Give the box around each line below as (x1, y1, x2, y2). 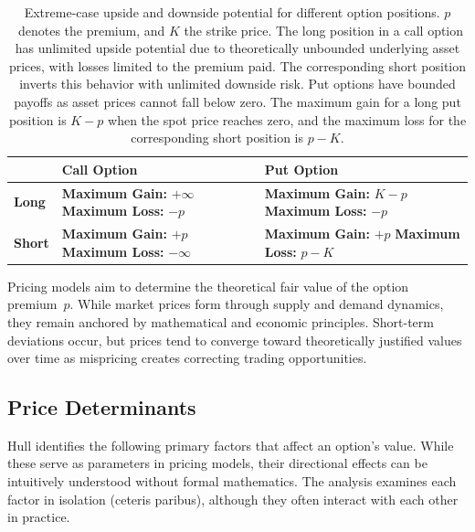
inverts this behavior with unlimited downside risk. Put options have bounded (19, 74, 456, 93)
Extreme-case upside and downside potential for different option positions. (24, 3, 440, 21)
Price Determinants (7, 393, 196, 421)
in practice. (7, 507, 70, 527)
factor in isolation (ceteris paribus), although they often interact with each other (7, 489, 459, 508)
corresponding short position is (131, 128, 304, 147)
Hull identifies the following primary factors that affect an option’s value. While (7, 435, 454, 454)
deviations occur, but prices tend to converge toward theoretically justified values (7, 330, 462, 349)
